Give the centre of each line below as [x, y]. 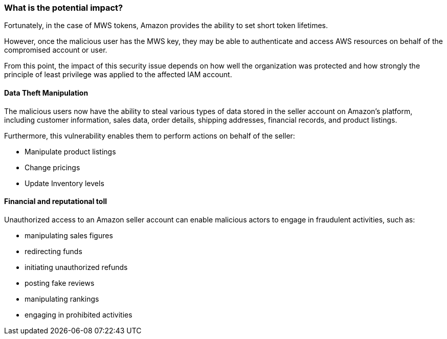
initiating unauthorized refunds [76, 267]
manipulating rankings [62, 299]
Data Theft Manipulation [46, 93]
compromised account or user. [56, 50]
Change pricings [52, 167]
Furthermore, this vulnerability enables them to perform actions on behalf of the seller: [150, 135]
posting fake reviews [60, 283]
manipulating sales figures [69, 235]
